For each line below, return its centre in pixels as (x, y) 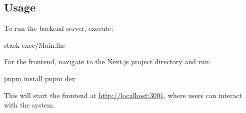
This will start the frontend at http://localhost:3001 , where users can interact (123, 95)
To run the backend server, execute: (59, 28)
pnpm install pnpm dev (40, 78)
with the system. (29, 105)
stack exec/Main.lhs (34, 45)
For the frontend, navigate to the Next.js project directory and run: (107, 61)
